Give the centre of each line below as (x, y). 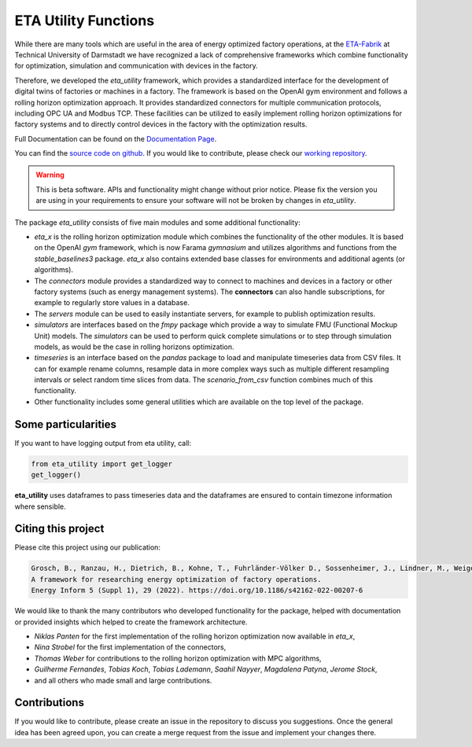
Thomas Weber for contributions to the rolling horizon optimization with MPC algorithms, (178, 658)
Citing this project (59, 529)
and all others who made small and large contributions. (123, 680)
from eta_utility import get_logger (102, 464)
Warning (50, 175)
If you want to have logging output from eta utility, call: (103, 443)
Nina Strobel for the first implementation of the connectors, (130, 647)
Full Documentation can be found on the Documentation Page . (116, 138)
